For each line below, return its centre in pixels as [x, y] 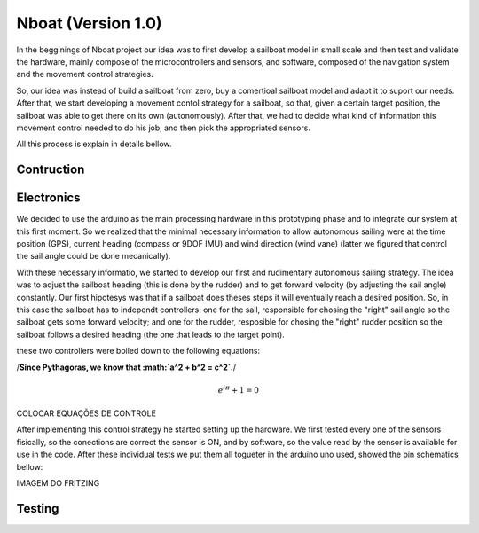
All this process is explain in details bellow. [94, 144]
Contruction [51, 170]
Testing [38, 509]
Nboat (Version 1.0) [89, 23]
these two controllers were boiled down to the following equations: [138, 351]
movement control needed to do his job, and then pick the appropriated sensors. [163, 128]
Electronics [48, 198]
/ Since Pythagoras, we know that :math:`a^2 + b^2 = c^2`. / [126, 367]
